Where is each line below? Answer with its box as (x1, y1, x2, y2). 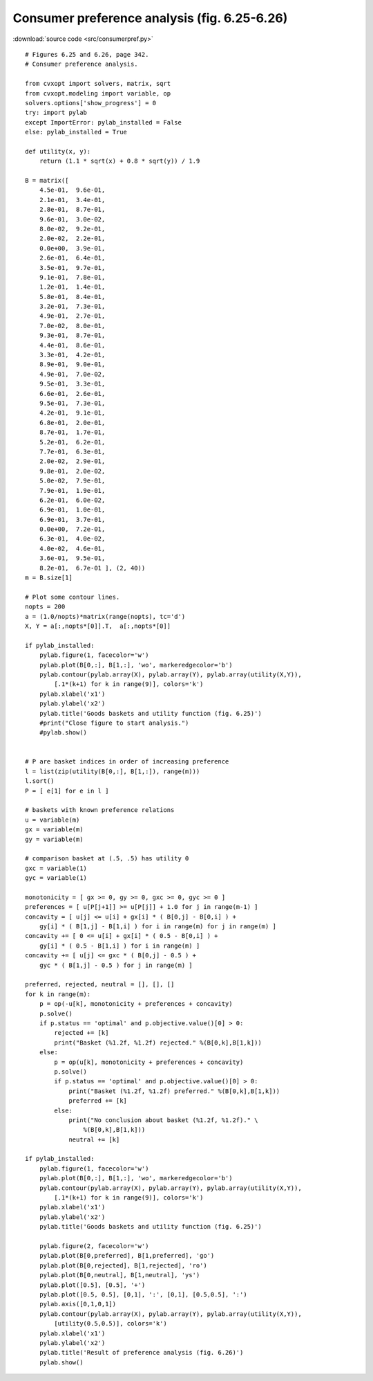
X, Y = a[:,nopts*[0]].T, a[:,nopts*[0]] (25, 622, 171, 630)
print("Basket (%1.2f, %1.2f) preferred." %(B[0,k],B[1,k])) (68, 1087, 280, 1095)
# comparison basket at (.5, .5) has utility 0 (25, 855, 189, 863)
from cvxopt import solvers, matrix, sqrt (25, 80, 171, 88)
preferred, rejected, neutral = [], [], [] (25, 980, 175, 989)
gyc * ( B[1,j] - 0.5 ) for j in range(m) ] (39, 961, 193, 969)
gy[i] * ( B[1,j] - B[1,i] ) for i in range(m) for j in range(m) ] (39, 923, 276, 930)
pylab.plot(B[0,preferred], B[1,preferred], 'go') (39, 1252, 215, 1260)
